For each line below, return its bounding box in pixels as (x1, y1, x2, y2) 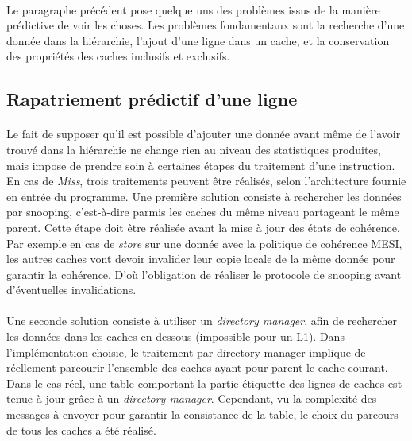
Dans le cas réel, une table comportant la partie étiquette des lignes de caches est (6, 374, 402, 391)
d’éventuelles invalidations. (6, 281, 137, 298)
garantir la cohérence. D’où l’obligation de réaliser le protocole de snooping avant (6, 265, 402, 282)
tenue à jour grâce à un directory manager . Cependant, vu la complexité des (6, 390, 377, 407)
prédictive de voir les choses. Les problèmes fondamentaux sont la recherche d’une (6, 17, 405, 33)
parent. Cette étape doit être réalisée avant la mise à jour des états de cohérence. (6, 219, 400, 235)
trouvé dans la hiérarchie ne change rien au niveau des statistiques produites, (6, 141, 381, 157)
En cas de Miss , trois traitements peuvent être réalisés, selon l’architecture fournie (6, 172, 406, 189)
